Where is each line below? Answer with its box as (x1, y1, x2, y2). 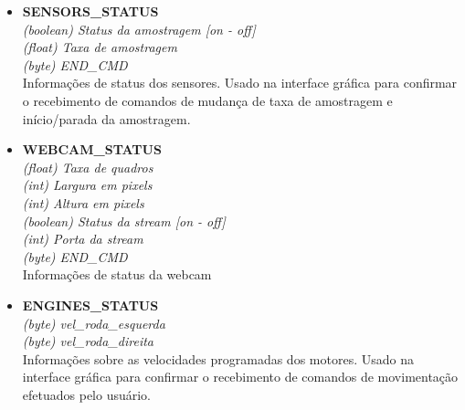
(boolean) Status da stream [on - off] (22, 211, 226, 230)
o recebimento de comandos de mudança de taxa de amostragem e (22, 90, 393, 110)
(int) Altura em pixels (22, 193, 144, 212)
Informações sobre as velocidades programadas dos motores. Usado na (22, 349, 414, 368)
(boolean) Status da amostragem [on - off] (22, 19, 256, 38)
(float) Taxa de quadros (22, 157, 153, 176)
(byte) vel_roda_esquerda (22, 313, 165, 332)
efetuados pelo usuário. (22, 384, 152, 404)
